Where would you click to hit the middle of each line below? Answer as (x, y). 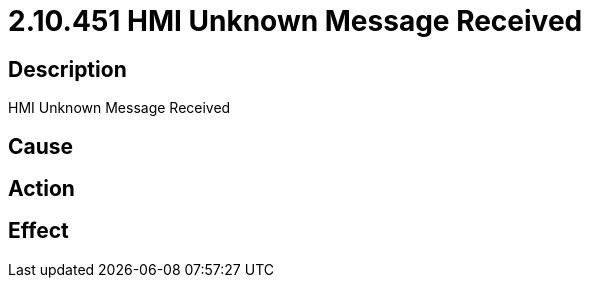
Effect (38, 231)
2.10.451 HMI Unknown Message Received (295, 21)
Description (67, 69)
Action (41, 189)
